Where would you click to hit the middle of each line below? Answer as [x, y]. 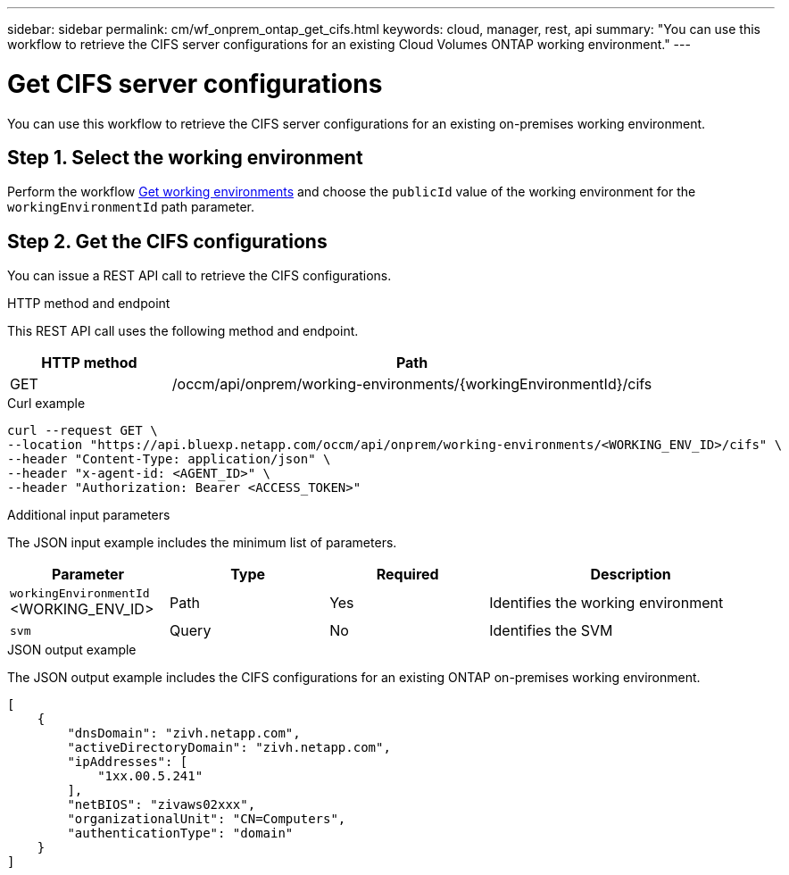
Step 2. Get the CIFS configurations [167, 241]
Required [407, 575]
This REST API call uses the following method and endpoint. [183, 331]
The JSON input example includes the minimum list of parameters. [202, 543]
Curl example [46, 404]
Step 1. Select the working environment [185, 157]
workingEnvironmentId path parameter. [131, 207]
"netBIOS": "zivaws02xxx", [162, 805]
